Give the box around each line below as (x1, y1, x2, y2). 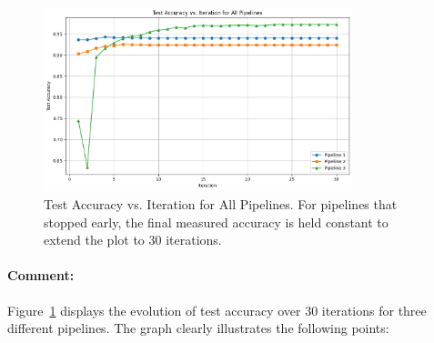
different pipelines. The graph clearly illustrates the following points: (7, 318, 389, 338)
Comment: (7, 266, 75, 285)
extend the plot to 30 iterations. (44, 230, 222, 249)
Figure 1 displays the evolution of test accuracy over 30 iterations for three (7, 300, 427, 319)
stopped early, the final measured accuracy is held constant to (44, 212, 389, 231)
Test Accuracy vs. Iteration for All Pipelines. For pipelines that (44, 194, 398, 213)
